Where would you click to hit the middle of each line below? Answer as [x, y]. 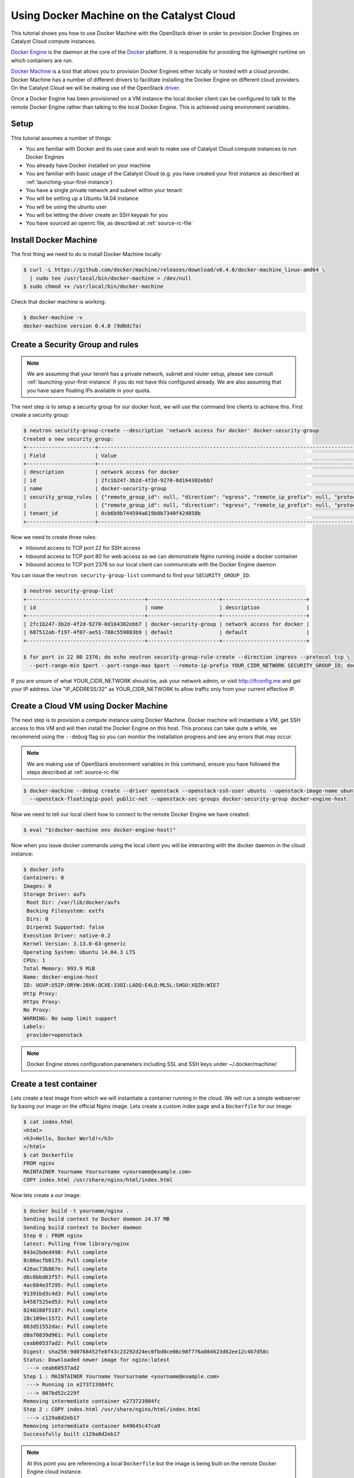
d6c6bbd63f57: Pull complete [65, 1277]
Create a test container [54, 1084]
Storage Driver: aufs [55, 894]
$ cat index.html [48, 1122]
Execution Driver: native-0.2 [67, 935]
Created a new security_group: [69, 439]
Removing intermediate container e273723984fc [92, 1401]
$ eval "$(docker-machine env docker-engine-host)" [100, 830]
